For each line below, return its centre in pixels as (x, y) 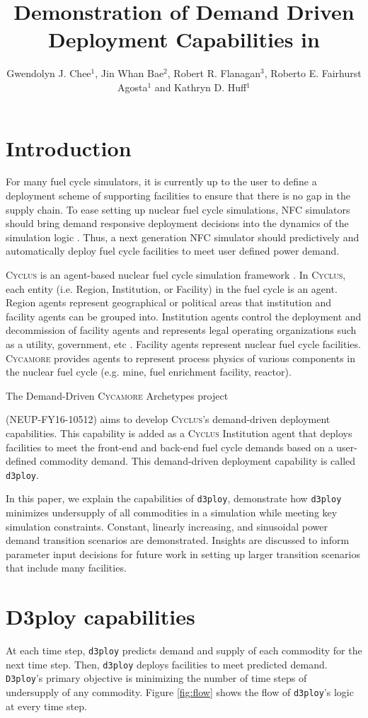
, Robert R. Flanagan (214, 73)
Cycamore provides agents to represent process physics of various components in (181, 358)
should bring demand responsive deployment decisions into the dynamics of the (177, 223)
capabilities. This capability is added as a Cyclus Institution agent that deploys (179, 433)
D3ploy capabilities (100, 616)
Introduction (69, 147)
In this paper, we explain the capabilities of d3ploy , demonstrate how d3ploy (174, 498)
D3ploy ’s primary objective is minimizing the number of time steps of (156, 678)
